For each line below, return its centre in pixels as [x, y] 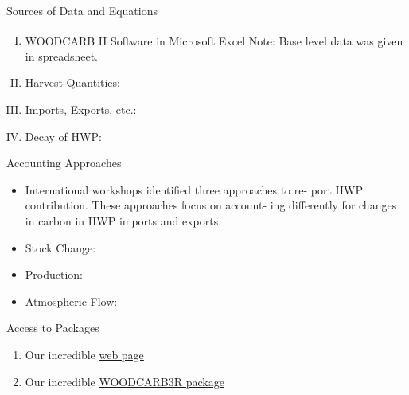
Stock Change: [60, 247]
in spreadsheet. [61, 55]
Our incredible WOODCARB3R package [125, 381]
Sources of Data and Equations [82, 10]
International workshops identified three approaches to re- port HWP [194, 189]
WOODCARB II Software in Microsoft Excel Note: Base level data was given [214, 40]
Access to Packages [53, 328]
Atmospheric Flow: [71, 301]
